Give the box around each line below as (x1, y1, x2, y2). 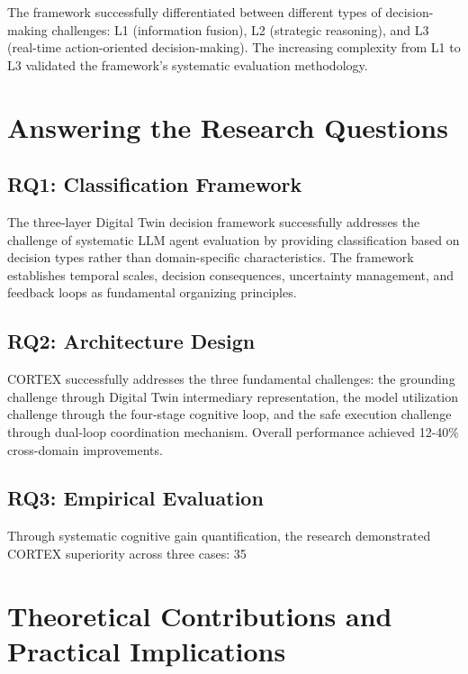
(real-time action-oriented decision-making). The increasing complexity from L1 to (7, 38, 461, 57)
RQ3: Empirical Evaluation (7, 484, 264, 512)
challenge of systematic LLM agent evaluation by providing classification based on (7, 230, 460, 249)
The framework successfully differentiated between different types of (7, 3, 382, 21)
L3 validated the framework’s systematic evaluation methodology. (7, 55, 368, 74)
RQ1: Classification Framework (7, 170, 302, 198)
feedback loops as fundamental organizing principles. (7, 283, 297, 302)
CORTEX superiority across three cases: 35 (7, 543, 247, 562)
